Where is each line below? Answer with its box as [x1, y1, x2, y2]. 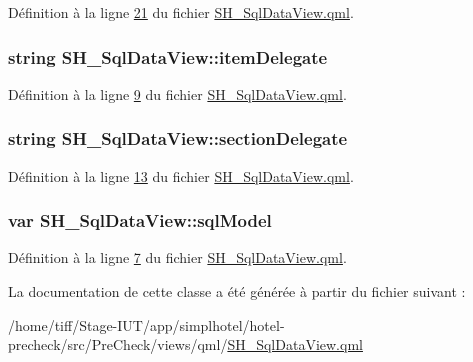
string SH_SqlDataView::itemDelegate [8, 44, 328, 69]
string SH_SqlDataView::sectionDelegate [8, 126, 348, 151]
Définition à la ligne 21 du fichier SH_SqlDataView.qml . [8, 2, 354, 22]
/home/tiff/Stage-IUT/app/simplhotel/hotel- [8, 314, 285, 335]
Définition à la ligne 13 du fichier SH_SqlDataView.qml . [8, 165, 354, 186]
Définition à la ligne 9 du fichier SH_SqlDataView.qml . [8, 83, 347, 104]
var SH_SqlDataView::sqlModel [8, 208, 272, 233]
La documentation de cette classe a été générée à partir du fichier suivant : [8, 281, 466, 302]
